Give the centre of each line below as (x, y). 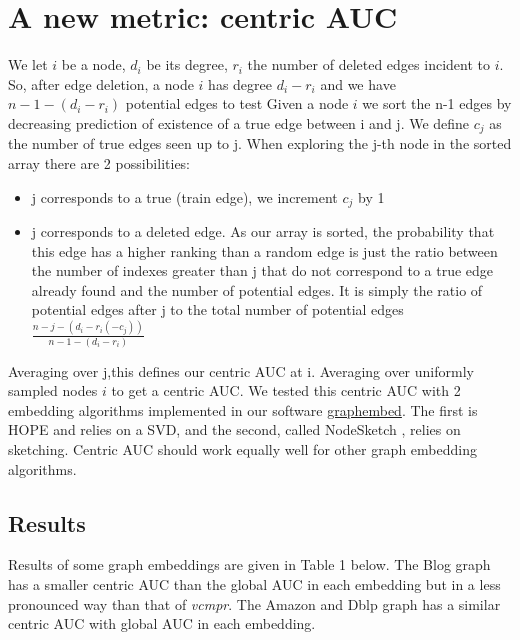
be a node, (93, 64)
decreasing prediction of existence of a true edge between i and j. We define (239, 122)
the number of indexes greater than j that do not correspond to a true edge (262, 270)
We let (28, 64)
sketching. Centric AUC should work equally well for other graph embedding (242, 448)
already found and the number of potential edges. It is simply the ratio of (257, 289)
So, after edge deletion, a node (101, 83)
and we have (358, 83)
